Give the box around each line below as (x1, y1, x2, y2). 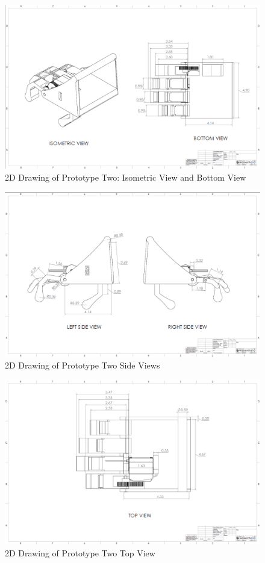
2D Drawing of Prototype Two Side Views (5, 359, 160, 372)
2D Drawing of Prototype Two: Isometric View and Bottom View (5, 171, 246, 184)
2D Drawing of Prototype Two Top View (5, 546, 155, 559)
